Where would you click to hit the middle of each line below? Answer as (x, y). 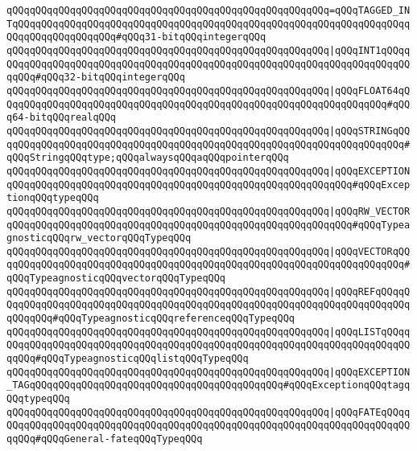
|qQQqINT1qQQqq (370, 50)
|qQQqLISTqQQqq (370, 332)
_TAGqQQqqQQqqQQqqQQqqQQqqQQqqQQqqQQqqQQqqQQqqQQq (145, 385)
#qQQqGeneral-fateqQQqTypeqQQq (119, 439)
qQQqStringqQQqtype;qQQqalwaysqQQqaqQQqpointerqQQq (148, 158)
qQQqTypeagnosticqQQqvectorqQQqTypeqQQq (116, 279)
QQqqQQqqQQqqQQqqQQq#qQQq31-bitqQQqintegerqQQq (136, 37)
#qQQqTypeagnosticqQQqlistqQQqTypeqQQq (142, 359)
